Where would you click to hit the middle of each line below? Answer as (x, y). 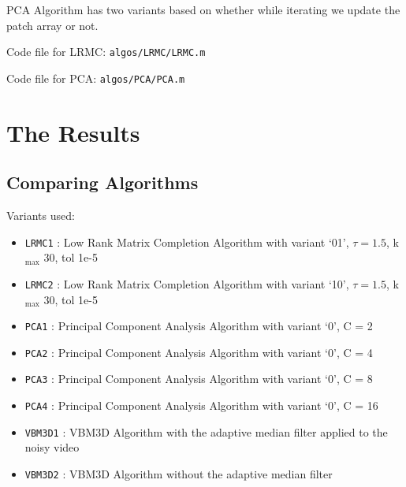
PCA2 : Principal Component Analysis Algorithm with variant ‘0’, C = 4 (199, 352)
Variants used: (41, 216)
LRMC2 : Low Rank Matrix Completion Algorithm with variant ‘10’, (187, 283)
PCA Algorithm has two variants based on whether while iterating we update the (203, 9)
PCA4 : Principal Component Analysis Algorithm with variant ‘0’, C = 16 (201, 405)
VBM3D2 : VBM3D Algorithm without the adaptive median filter (179, 474)
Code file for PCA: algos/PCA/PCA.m (96, 78)
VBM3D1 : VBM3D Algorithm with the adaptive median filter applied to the (206, 431)
